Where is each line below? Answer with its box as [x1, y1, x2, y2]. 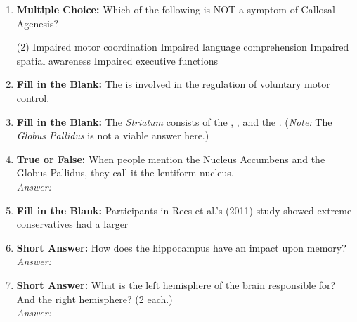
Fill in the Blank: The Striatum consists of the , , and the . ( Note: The [16, 114, 332, 129]
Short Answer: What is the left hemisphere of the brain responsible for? [16, 277, 336, 292]
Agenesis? [16, 15, 59, 30]
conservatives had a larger [16, 217, 129, 231]
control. [16, 90, 50, 105]
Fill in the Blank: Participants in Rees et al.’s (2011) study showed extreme [16, 202, 352, 217]
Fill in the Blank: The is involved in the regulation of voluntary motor [16, 77, 330, 91]
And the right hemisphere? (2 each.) [16, 291, 173, 306]
